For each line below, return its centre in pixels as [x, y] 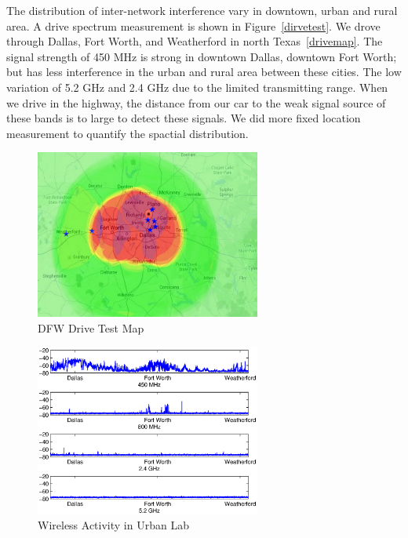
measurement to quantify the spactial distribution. [127, 133]
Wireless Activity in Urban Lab [113, 525]
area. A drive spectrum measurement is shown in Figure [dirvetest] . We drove [193, 25]
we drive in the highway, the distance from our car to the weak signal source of [196, 102]
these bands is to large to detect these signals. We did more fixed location [184, 118]
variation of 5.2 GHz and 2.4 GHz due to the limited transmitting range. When [197, 87]
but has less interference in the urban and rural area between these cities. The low [204, 72]
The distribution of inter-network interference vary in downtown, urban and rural [202, 10]
